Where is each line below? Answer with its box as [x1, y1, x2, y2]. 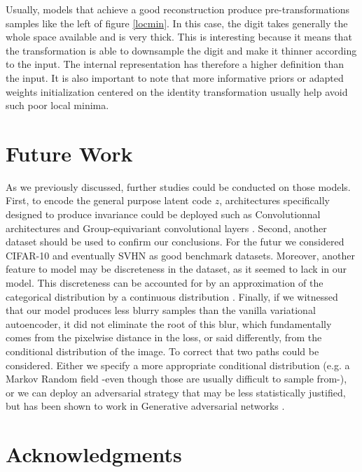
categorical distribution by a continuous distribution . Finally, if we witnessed [6, 289, 338, 303]
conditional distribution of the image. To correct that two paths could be [6, 344, 319, 358]
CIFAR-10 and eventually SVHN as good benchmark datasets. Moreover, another [6, 248, 355, 262]
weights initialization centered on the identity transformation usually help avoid [6, 84, 348, 99]
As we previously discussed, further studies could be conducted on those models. [6, 179, 351, 194]
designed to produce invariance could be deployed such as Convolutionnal [6, 207, 321, 222]
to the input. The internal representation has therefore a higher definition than [6, 57, 344, 71]
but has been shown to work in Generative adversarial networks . [6, 399, 285, 413]
